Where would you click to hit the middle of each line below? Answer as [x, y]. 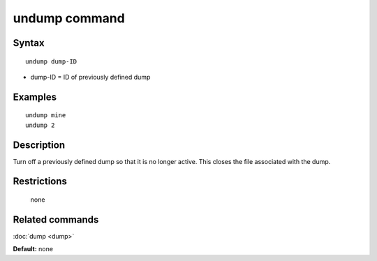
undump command [69, 18]
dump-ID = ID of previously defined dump [90, 77]
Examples [35, 97]
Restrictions [40, 181]
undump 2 [40, 125]
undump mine [46, 115]
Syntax [29, 43]
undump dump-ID [51, 61]
